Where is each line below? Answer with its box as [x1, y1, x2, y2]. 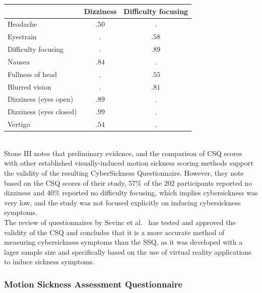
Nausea [8, 56, 30, 66]
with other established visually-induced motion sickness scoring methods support [4, 158, 253, 168]
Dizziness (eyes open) [8, 94, 74, 104]
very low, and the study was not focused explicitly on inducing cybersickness [4, 197, 241, 207]
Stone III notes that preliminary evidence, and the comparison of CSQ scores [4, 148, 242, 158]
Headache [8, 19, 37, 29]
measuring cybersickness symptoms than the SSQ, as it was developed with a [4, 237, 243, 247]
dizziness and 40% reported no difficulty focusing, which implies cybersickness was [4, 187, 258, 198]
